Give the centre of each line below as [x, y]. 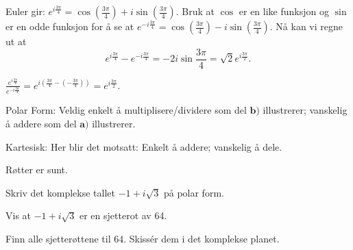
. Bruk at [195, 11]
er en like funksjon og [284, 11]
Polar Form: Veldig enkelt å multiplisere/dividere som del [126, 110]
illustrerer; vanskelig [305, 110]
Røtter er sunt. [37, 170]
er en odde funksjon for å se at [70, 26]
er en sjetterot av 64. [123, 215]
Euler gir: [25, 11]
